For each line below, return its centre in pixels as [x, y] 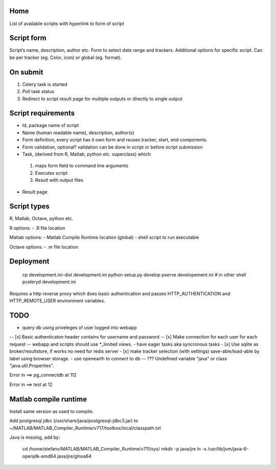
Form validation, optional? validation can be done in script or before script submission [112, 147]
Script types [29, 207]
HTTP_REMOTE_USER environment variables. [57, 301]
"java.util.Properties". [32, 366]
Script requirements [42, 113]
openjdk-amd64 [39, 456]
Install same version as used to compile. [52, 411]
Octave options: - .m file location [44, 247]
